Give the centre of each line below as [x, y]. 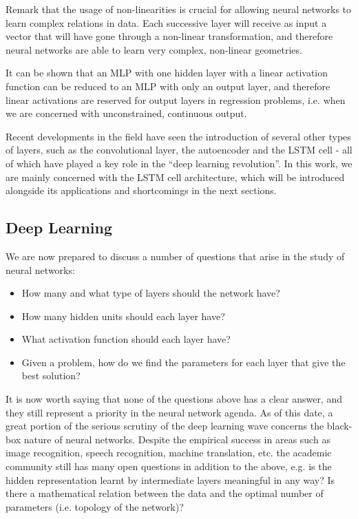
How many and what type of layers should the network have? [151, 293]
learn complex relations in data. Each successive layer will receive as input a [166, 22]
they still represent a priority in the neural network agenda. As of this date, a [169, 412]
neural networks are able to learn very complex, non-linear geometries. [154, 49]
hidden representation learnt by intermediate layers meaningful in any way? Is [170, 479]
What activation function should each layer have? [126, 339]
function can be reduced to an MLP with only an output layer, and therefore [168, 86]
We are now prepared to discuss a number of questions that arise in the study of [175, 256]
